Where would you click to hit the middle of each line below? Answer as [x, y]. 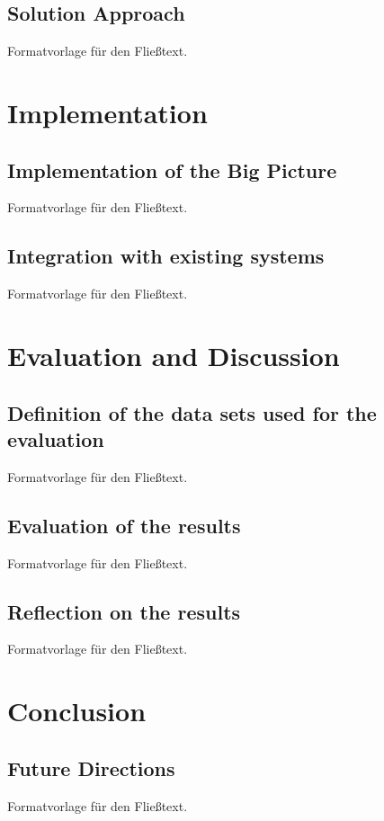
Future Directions [91, 767]
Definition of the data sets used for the [192, 412]
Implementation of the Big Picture [172, 170]
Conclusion [77, 711]
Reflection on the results [124, 611]
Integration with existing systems [166, 256]
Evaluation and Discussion [174, 355]
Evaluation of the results [124, 525]
